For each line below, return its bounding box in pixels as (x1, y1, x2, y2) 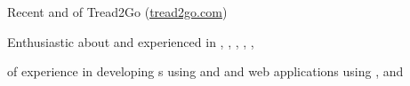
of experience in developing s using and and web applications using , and (7, 62, 404, 81)
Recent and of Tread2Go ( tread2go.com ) (7, 3, 228, 20)
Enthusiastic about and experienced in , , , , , (7, 32, 254, 51)
